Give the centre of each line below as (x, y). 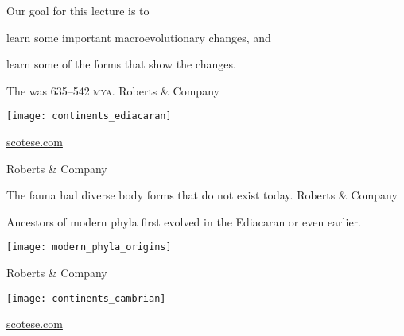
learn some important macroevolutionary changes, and (139, 37)
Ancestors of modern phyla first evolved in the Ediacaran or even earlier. (184, 221)
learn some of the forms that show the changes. (121, 64)
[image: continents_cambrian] (86, 298)
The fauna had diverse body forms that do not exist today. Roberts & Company (202, 195)
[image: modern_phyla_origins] (89, 247)
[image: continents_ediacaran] (89, 116)
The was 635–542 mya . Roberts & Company (113, 90)
